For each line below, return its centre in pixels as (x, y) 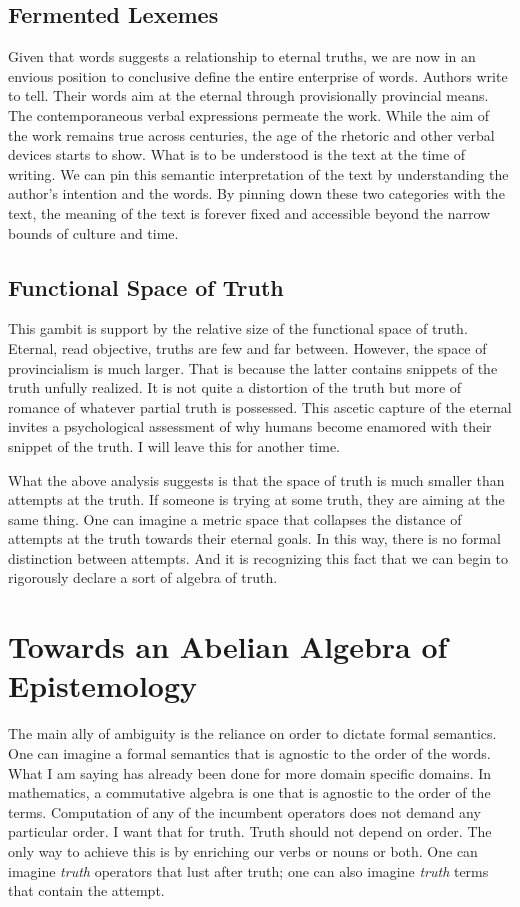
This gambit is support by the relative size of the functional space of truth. (238, 328)
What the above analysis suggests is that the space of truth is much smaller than (256, 479)
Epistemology (103, 685)
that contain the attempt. (86, 890)
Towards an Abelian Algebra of (228, 646)
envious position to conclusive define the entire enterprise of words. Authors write (258, 75)
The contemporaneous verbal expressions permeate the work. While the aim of (249, 114)
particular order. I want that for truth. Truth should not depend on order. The (250, 831)
